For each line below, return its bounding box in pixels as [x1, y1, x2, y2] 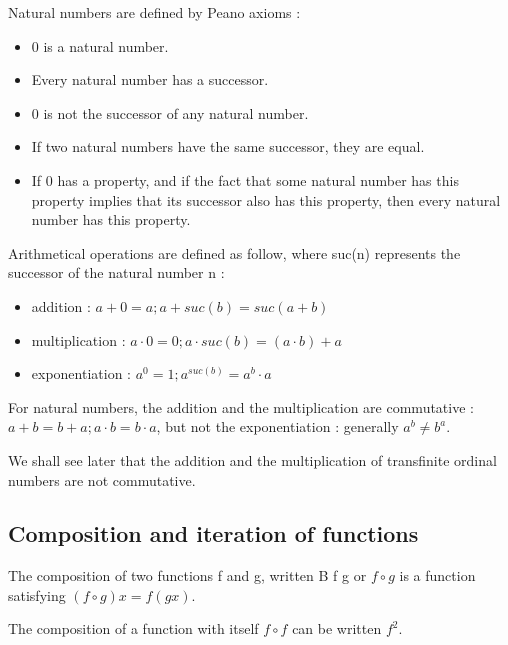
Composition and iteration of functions [8, 518, 419, 549]
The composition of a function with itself [8, 618, 259, 639]
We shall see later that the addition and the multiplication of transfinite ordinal [8, 449, 497, 470]
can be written [292, 618, 382, 639]
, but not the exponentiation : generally [156, 416, 399, 437]
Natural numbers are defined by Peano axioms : [8, 2, 301, 22]
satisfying [8, 584, 66, 605]
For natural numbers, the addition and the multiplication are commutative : [8, 396, 474, 417]
